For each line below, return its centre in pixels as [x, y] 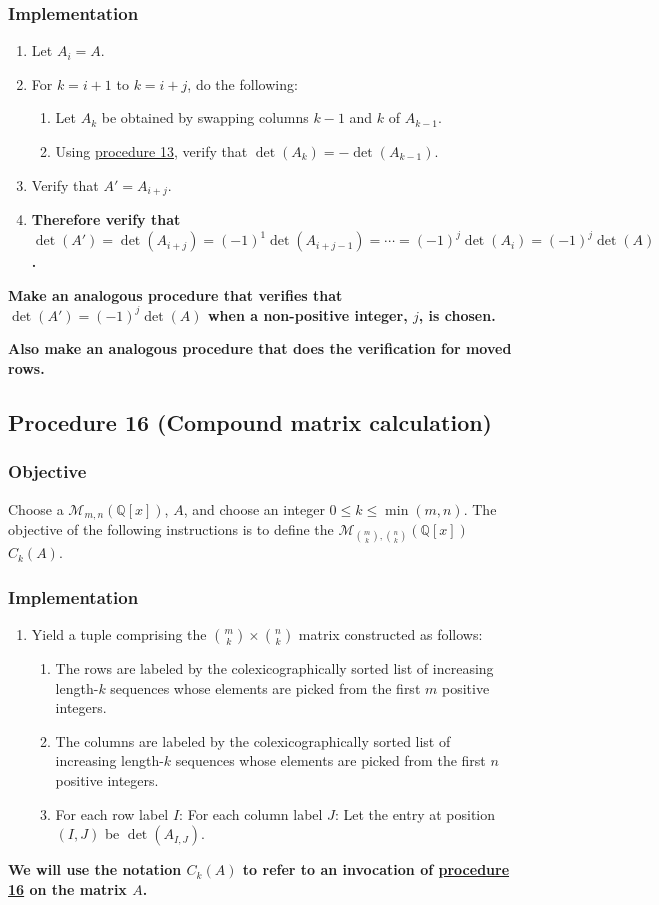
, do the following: [242, 83]
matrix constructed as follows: [390, 634]
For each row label [112, 813]
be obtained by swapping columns [205, 117]
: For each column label [251, 813]
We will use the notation [95, 869]
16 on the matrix [67, 888]
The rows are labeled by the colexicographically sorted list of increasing [274, 668]
